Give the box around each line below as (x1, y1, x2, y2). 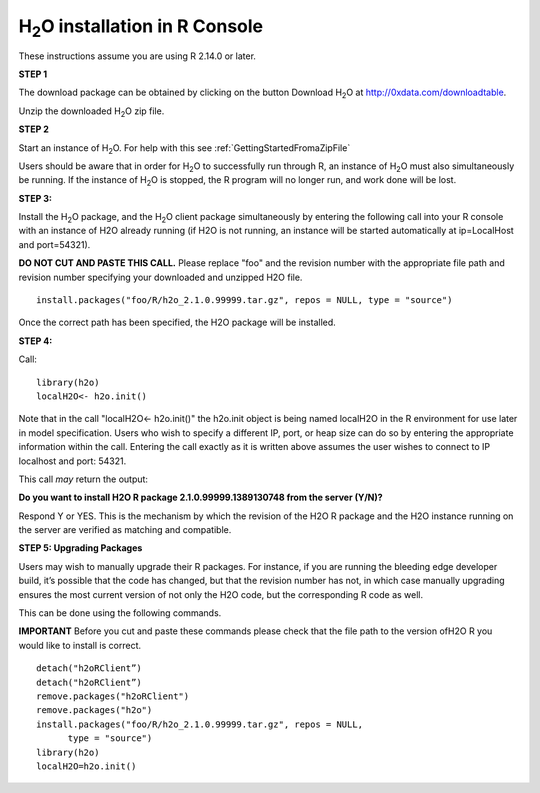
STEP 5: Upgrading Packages (18, 542, 143, 554)
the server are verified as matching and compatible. (18, 524, 232, 536)
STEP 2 (18, 123, 50, 135)
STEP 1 (18, 68, 48, 80)
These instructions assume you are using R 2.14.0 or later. (18, 50, 257, 62)
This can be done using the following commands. (18, 607, 222, 619)
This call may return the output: (18, 473, 149, 485)
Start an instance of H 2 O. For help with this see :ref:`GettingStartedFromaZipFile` (18, 141, 351, 156)
